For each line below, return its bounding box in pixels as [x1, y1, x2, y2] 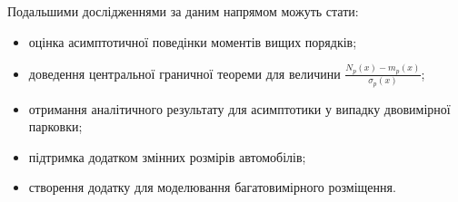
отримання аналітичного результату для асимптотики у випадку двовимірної [28, 99, 451, 118]
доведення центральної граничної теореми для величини [28, 63, 341, 82]
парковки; [28, 117, 83, 136]
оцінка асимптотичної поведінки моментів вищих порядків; [28, 32, 357, 51]
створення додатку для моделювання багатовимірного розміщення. [28, 178, 396, 197]
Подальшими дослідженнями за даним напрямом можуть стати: [7, 2, 359, 20]
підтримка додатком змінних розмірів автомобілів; [28, 147, 306, 166]
